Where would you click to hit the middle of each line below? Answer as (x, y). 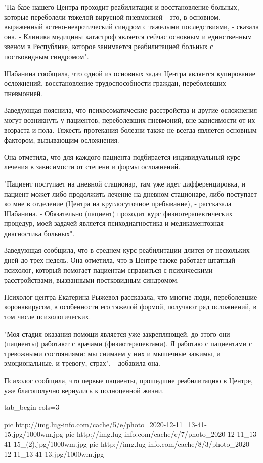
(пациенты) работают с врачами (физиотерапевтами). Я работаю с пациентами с (128, 343)
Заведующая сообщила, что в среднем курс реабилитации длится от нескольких (127, 250)
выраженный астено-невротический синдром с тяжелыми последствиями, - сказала (131, 27)
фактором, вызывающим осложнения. (62, 140)
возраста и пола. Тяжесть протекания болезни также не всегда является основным (130, 130)
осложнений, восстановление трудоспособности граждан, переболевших (115, 83)
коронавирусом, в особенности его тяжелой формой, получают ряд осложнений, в (130, 307)
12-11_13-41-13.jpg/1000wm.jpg (54, 454)
